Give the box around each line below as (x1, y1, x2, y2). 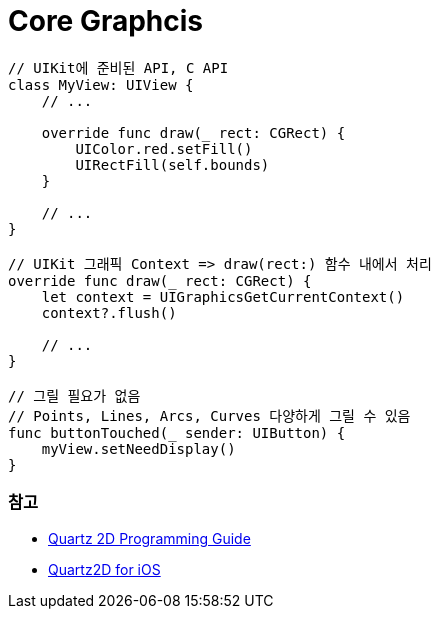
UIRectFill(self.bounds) (75, 156, 270, 173)
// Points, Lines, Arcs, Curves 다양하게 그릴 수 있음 (8, 407, 411, 424)
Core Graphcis (8, 4, 204, 38)
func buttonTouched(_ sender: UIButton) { (8, 424, 346, 441)
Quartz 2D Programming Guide (48, 529, 251, 547)
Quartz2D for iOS (48, 560, 161, 578)
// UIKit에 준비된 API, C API (8, 59, 229, 76)
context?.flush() (41, 304, 177, 321)
